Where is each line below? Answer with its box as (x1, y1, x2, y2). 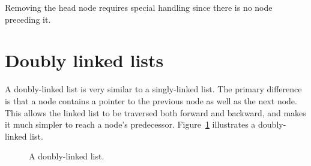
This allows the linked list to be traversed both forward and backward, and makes (5, 106, 306, 119)
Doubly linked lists (5, 48, 164, 73)
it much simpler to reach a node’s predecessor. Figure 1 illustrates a (5, 118, 256, 131)
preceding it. (5, 13, 51, 25)
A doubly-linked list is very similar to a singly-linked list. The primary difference (5, 83, 302, 95)
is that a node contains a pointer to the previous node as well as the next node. (5, 94, 297, 107)
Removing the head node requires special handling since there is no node (5, 1, 273, 13)
